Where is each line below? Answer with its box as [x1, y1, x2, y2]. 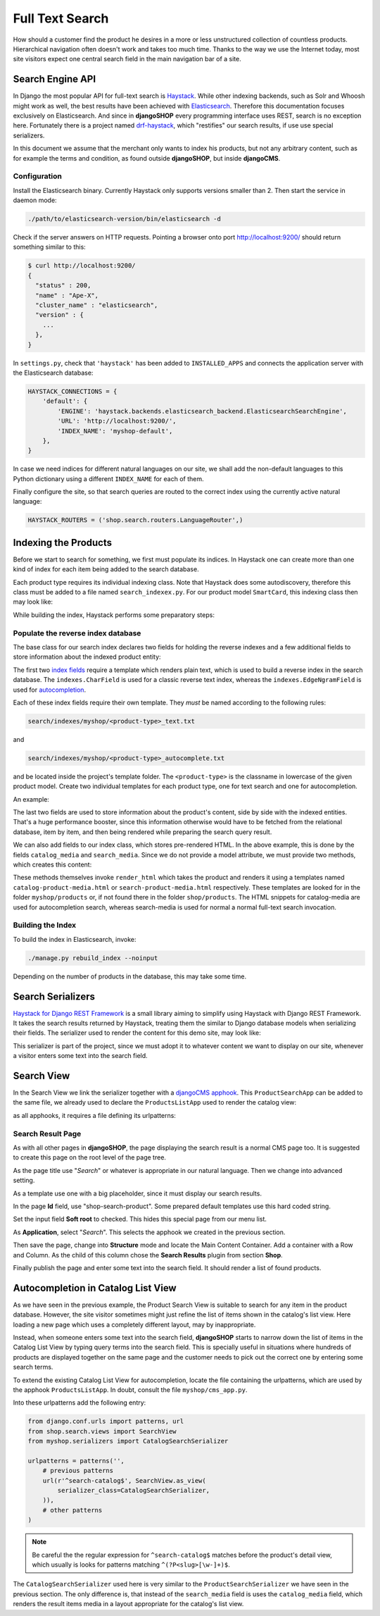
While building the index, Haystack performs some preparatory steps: [13, 610, 215, 619]
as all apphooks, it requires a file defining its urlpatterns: [13, 1111, 176, 1119]
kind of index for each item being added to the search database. [13, 565, 200, 573]
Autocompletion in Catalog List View [13, 1282, 177, 1294]
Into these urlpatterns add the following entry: [13, 1398, 146, 1407]
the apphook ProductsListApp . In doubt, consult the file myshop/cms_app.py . [13, 1385, 248, 1394]
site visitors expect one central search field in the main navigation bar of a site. [13, 55, 242, 63]
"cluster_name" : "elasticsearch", [35, 302, 158, 309]
